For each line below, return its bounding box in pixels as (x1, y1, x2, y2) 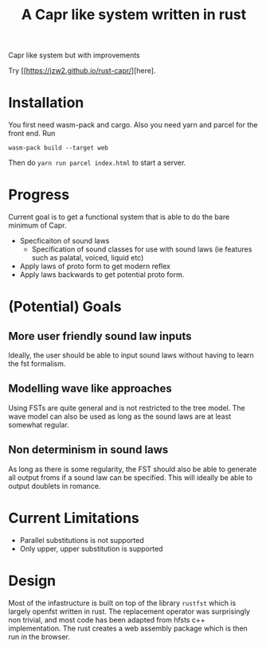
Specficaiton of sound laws (19, 236, 110, 246)
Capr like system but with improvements (8, 50, 141, 61)
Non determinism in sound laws (8, 443, 169, 457)
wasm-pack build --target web (8, 144, 109, 152)
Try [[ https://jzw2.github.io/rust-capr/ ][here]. (8, 66, 156, 76)
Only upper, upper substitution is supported (19, 544, 163, 553)
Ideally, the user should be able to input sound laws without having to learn (8, 350, 255, 360)
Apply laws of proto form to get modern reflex (19, 261, 171, 271)
